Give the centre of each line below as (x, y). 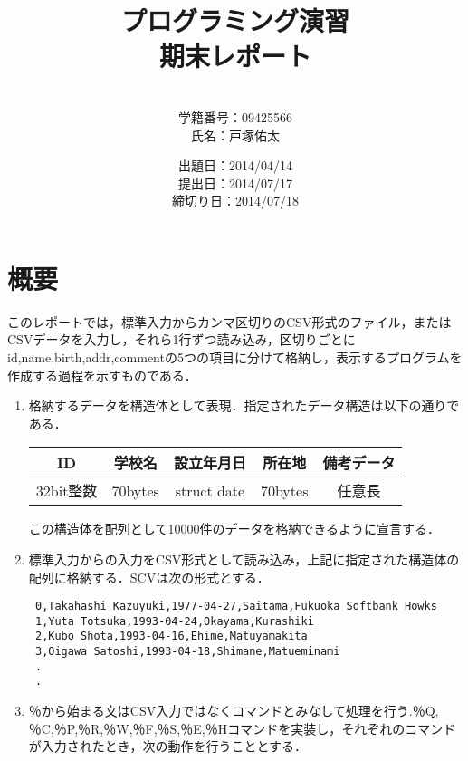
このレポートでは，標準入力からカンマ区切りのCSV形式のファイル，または (229, 321)
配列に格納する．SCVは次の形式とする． (149, 577)
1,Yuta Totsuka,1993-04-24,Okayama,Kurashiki (174, 621)
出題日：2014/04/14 (235, 165)
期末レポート (235, 56)
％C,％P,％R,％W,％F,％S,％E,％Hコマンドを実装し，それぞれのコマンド (242, 728)
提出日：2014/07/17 (235, 183)
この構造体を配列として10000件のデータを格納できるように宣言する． (234, 529)
